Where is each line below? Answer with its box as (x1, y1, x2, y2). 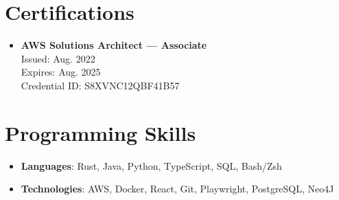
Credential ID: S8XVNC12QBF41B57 (21, 78, 180, 92)
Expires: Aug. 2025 (21, 65, 101, 79)
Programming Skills (5, 118, 196, 146)
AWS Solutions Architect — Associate (21, 38, 207, 52)
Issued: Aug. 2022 (21, 51, 95, 65)
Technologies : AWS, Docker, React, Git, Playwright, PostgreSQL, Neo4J (21, 181, 334, 196)
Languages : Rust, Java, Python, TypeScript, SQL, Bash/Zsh (21, 158, 282, 173)
